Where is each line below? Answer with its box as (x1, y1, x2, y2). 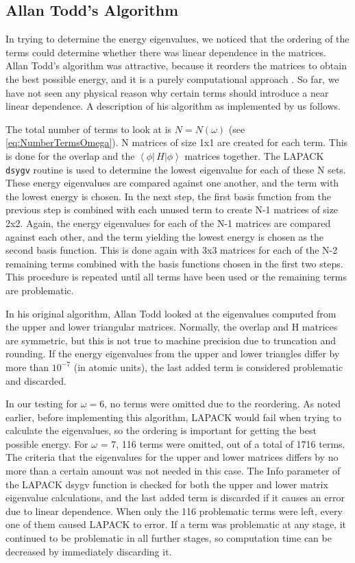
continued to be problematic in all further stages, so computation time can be (5, 531, 332, 545)
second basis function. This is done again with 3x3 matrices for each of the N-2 (5, 243, 338, 257)
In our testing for (5, 396, 78, 411)
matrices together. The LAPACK (184, 148, 324, 163)
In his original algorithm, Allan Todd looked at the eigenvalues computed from (5, 306, 336, 320)
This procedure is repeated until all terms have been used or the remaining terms (5, 269, 347, 284)
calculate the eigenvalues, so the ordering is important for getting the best (5, 423, 317, 438)
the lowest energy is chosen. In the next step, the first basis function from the (5, 189, 332, 203)
